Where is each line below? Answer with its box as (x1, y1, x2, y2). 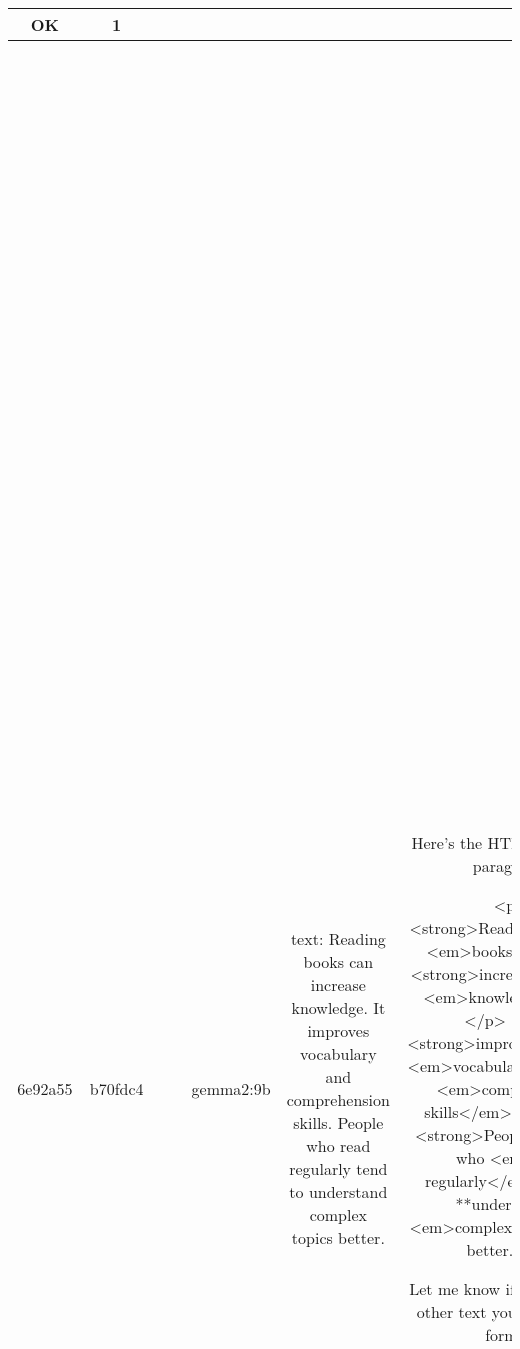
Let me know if (409, 1276, 515, 1300)
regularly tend (289, 1157, 388, 1180)
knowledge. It (291, 996, 386, 1019)
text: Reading (290, 927, 386, 950)
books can (303, 950, 374, 973)
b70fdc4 (89, 1076, 144, 1100)
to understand (289, 1180, 388, 1203)
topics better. (291, 1226, 385, 1249)
